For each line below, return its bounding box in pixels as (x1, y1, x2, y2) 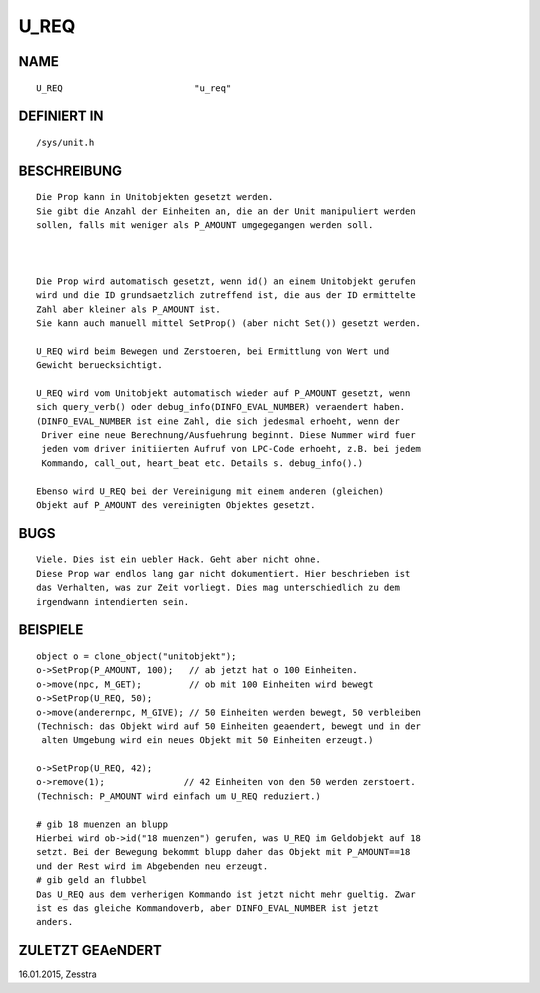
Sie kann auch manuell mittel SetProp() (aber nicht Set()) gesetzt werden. (36, 317, 422, 329)
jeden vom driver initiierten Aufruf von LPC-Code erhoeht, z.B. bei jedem (41, 443, 422, 455)
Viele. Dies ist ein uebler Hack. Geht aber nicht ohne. (36, 554, 322, 565)
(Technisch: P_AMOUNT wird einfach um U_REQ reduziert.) (36, 790, 322, 802)
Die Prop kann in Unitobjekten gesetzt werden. (36, 191, 274, 203)
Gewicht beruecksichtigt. (36, 360, 164, 371)
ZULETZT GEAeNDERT (18, 942, 162, 959)
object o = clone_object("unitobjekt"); (36, 650, 237, 662)
